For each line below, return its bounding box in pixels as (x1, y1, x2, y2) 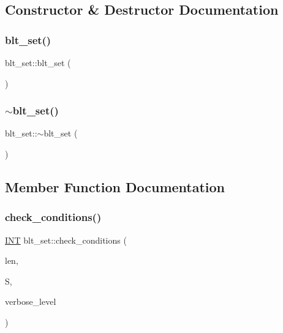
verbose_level (5, 295, 56, 308)
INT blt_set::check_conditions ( (5, 233, 127, 246)
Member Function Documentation (5, 177, 225, 196)
